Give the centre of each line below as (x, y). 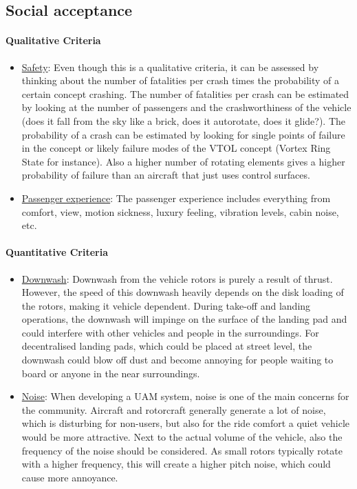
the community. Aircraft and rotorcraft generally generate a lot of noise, (174, 409)
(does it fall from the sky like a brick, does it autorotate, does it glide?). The (183, 120)
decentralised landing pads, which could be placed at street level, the (167, 346)
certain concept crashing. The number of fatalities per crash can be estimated (185, 93)
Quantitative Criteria (57, 252)
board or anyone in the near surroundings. (111, 373)
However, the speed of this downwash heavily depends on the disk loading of (183, 292)
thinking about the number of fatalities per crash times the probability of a (181, 80)
